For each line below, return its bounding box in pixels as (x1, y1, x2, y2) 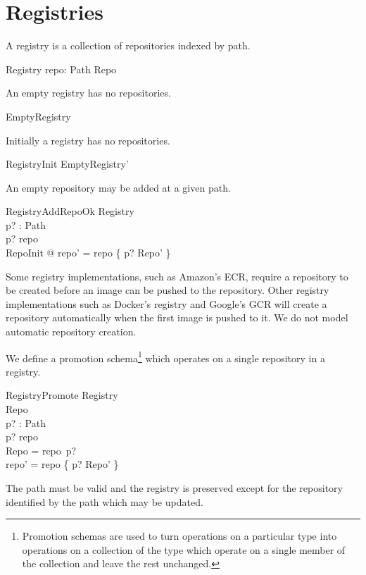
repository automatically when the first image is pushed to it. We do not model (6, 310, 348, 325)
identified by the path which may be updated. (6, 494, 203, 509)
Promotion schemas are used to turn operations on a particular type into (22, 528, 337, 543)
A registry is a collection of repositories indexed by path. (6, 38, 251, 53)
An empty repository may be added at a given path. (6, 180, 231, 194)
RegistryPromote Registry (6, 388, 118, 402)
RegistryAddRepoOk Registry (6, 204, 134, 218)
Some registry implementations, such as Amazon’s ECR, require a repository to (6, 268, 348, 283)
